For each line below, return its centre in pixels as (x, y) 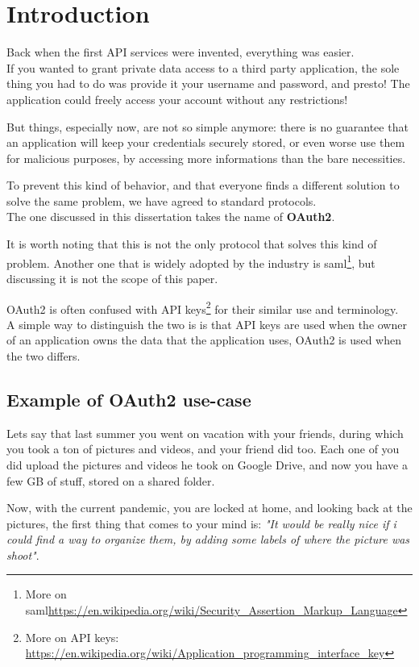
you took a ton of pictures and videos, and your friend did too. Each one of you (203, 449)
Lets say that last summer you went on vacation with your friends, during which (205, 433)
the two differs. (44, 355)
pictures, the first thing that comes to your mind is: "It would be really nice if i (201, 523)
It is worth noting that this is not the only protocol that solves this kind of (192, 244)
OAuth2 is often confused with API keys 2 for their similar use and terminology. (203, 307)
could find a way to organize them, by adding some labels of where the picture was (208, 539)
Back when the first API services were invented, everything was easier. (180, 52)
